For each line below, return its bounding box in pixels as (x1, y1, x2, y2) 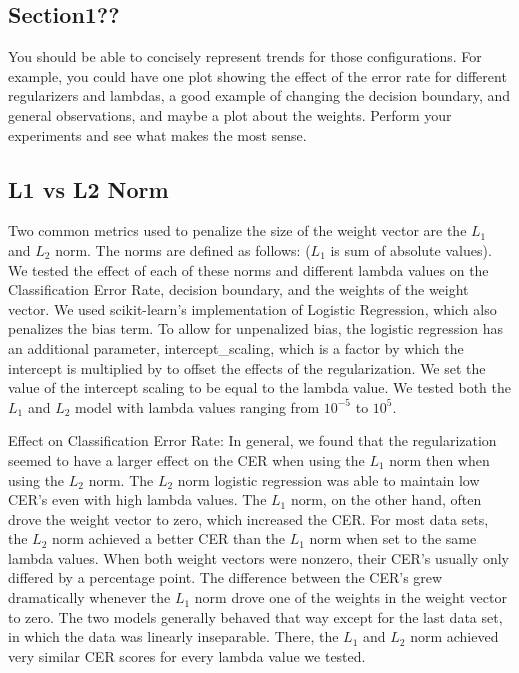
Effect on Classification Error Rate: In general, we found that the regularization (8, 430, 497, 451)
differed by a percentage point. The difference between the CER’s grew (8, 567, 443, 588)
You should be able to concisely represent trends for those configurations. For (8, 46, 482, 67)
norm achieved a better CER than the (52, 528, 286, 549)
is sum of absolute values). (330, 239, 492, 260)
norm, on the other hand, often (290, 489, 482, 510)
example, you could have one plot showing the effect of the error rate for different (8, 65, 507, 86)
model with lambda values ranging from (75, 396, 320, 417)
